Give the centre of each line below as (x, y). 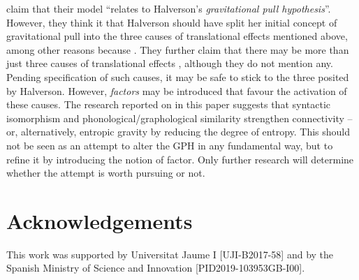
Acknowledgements (100, 220)
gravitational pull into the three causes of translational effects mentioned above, (177, 36)
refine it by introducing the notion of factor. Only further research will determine (180, 159)
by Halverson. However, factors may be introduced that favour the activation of (177, 90)
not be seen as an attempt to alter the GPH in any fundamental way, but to (170, 145)
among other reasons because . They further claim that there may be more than (178, 49)
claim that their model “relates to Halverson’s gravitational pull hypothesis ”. (169, 8)
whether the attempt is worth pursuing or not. (106, 173)
